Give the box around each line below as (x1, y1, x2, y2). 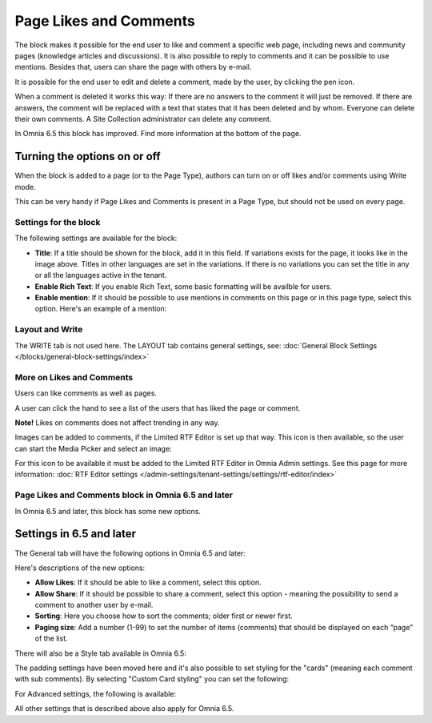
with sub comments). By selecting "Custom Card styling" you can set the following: (14, 674, 290, 684)
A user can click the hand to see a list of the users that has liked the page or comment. (14, 403, 301, 412)
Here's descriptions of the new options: (14, 563, 146, 572)
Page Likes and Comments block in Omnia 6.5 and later (14, 489, 234, 500)
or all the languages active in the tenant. (34, 271, 167, 280)
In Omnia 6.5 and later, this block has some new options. (14, 506, 202, 516)
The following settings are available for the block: (14, 233, 178, 243)
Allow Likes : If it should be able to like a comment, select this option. (34, 577, 262, 588)
